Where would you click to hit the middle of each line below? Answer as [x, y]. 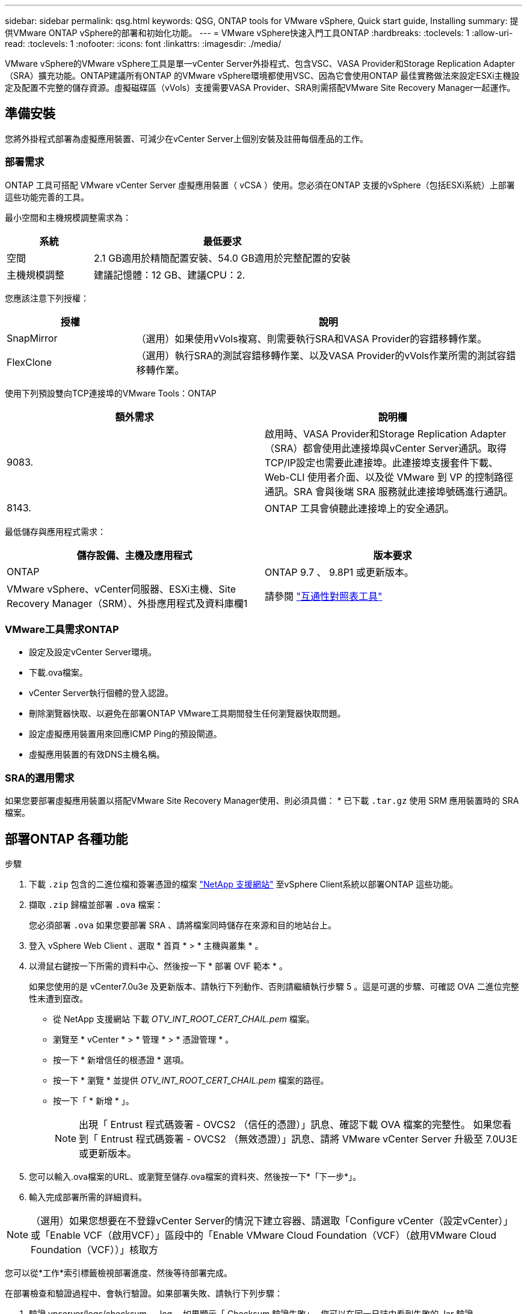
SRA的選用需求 [40, 778]
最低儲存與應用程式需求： [55, 531]
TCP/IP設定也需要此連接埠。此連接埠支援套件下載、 [382, 462]
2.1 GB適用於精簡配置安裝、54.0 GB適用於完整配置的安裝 [222, 258]
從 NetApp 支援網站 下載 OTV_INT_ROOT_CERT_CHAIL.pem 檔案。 [184, 1019]
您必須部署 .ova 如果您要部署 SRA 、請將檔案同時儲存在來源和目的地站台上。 [183, 925]
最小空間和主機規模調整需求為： [68, 217]
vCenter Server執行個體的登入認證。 [101, 693]
